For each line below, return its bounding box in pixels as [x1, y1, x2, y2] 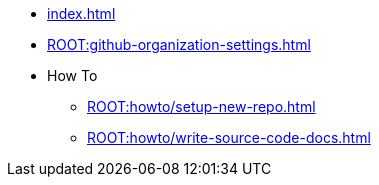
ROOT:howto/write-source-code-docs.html [87, 129, 371, 146]
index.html [47, 5, 116, 22]
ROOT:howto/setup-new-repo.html [87, 98, 316, 115]
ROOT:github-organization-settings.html [47, 36, 311, 53]
